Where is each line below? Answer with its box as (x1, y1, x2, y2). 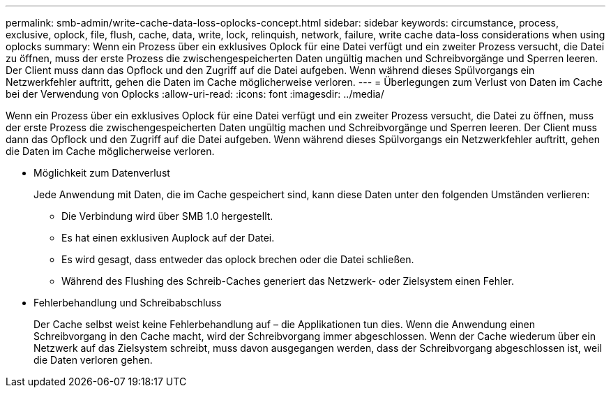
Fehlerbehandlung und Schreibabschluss (33, 297, 222, 309)
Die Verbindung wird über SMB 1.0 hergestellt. (61, 210, 273, 222)
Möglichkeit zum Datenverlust (33, 167, 170, 179)
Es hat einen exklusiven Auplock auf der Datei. (61, 232, 275, 244)
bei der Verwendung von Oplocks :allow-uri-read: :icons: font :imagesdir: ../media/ (6, 88, 384, 100)
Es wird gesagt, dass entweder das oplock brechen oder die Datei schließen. (61, 253, 414, 265)
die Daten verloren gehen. (33, 354, 153, 366)
